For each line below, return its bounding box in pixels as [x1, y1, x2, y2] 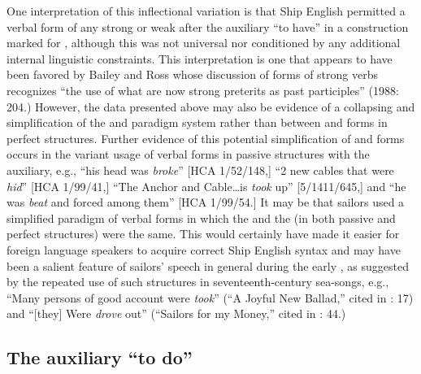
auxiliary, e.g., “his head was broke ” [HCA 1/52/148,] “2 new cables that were [7, 161, 394, 178]
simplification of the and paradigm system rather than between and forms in [7, 114, 388, 131]
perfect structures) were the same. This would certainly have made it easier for [7, 225, 400, 242]
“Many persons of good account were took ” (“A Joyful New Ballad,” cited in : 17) [7, 289, 414, 306]
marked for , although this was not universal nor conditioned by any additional [7, 34, 401, 51]
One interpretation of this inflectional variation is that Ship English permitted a [7, 2, 406, 19]
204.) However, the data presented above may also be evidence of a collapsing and [7, 98, 415, 115]
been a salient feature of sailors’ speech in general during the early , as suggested [7, 257, 409, 274]
